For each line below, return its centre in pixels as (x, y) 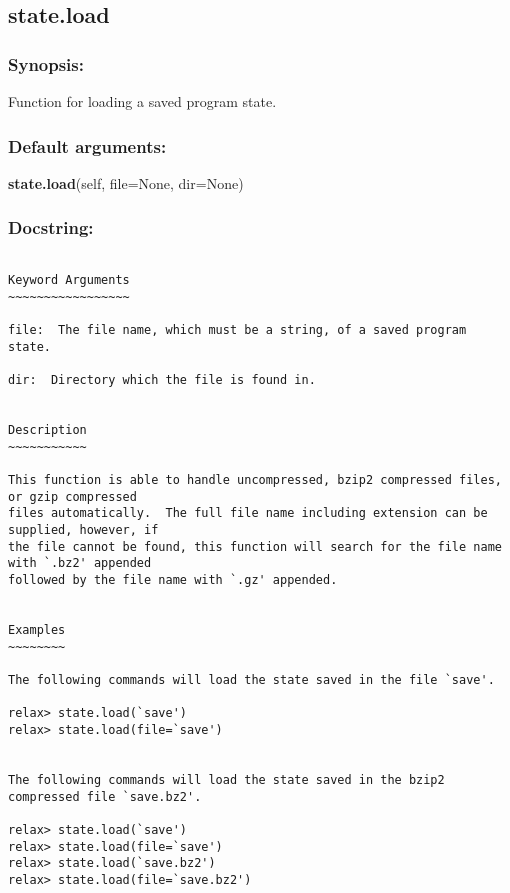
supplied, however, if (83, 530)
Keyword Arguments (69, 280)
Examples (37, 630)
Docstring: (51, 227)
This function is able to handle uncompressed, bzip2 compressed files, (255, 480)
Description (47, 430)
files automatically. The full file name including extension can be (248, 513)
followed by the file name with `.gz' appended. (173, 580)
